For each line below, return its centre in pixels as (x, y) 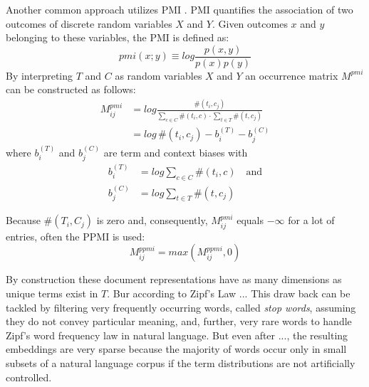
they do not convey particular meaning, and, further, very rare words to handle (179, 321)
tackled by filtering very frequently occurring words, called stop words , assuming (181, 307)
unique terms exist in (52, 293)
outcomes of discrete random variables (89, 23)
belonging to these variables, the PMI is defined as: (118, 37)
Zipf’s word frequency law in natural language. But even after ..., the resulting (177, 335)
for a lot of (311, 220)
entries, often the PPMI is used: (76, 236)
